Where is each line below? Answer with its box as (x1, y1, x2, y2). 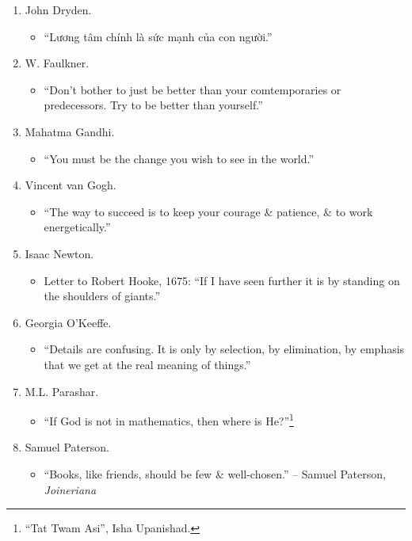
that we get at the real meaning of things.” (44, 356, 251, 372)
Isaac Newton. (25, 245, 94, 261)
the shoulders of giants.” (44, 288, 161, 304)
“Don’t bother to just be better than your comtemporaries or (44, 81, 341, 97)
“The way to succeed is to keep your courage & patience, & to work (44, 203, 373, 219)
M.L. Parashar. (25, 383, 99, 399)
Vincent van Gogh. (25, 177, 116, 193)
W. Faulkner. (25, 55, 90, 71)
